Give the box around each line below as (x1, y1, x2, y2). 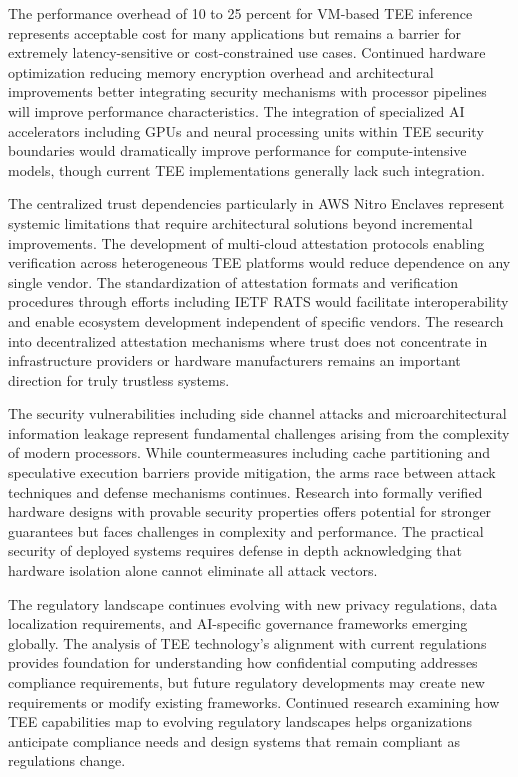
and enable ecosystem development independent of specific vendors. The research (8, 310, 504, 331)
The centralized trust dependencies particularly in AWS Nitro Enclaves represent (8, 193, 505, 214)
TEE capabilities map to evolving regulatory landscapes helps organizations (8, 711, 473, 732)
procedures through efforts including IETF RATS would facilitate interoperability (8, 291, 509, 312)
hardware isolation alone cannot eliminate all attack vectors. (8, 560, 378, 581)
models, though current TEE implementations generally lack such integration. (8, 159, 485, 180)
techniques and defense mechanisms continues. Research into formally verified (8, 481, 483, 502)
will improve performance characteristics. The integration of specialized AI (8, 100, 465, 121)
